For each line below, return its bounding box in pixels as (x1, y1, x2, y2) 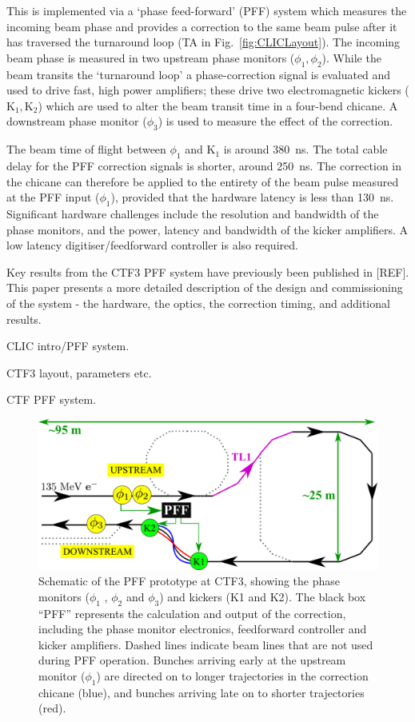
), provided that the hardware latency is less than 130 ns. (110, 189, 394, 205)
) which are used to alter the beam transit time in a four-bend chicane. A (38, 97, 398, 114)
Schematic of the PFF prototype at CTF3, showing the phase (38, 572, 341, 589)
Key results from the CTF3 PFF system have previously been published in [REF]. (6, 263, 409, 280)
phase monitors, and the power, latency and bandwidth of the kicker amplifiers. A (6, 221, 409, 237)
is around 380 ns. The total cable (223, 141, 388, 158)
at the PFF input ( (6, 189, 100, 205)
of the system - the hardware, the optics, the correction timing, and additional (6, 294, 390, 311)
